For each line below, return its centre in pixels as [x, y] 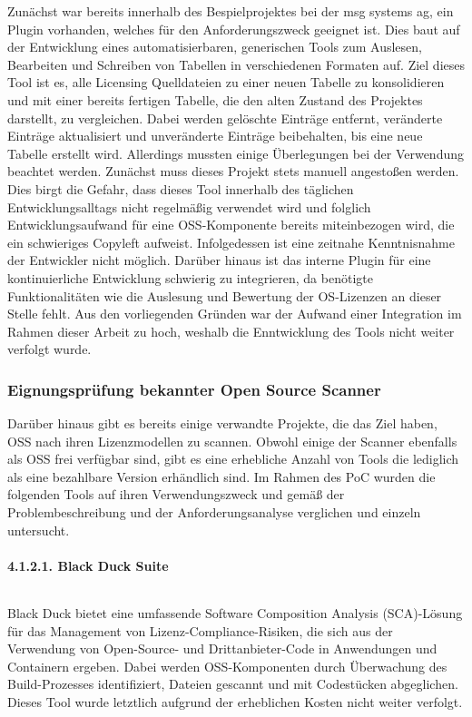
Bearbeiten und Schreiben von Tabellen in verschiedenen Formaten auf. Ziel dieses [236, 64]
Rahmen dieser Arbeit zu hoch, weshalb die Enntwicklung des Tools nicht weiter [231, 331]
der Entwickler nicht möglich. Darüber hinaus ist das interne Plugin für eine [219, 260]
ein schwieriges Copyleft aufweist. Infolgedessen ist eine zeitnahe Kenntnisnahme [231, 242]
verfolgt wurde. [49, 349]
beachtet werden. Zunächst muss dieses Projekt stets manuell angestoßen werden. [233, 171]
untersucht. [39, 530]
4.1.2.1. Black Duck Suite [88, 565]
